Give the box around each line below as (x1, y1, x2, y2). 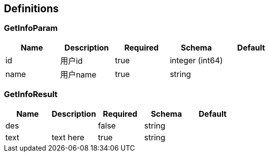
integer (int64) (170, 55, 223, 65)
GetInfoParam (4, 23, 58, 33)
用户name (60, 69, 97, 79)
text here (51, 132, 85, 142)
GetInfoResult (4, 89, 58, 100)
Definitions (4, 2, 59, 15)
